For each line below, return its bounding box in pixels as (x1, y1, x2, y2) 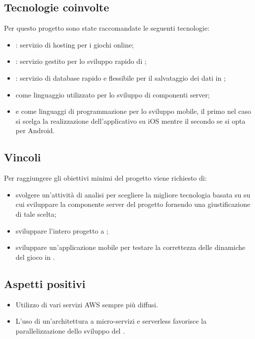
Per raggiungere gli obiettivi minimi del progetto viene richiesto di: (4, 173, 207, 183)
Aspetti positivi (4, 276, 86, 291)
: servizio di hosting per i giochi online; (15, 39, 134, 49)
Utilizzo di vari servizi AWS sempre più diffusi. (15, 299, 158, 309)
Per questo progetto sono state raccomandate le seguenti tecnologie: (4, 23, 209, 33)
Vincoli (4, 149, 41, 165)
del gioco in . (15, 251, 55, 262)
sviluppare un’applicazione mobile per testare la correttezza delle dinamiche (15, 242, 246, 252)
